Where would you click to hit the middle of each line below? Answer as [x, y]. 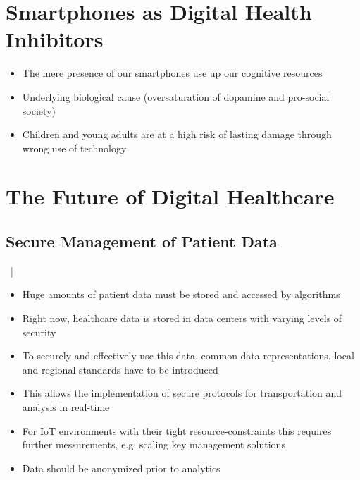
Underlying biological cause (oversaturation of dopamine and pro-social [176, 96]
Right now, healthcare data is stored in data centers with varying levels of [182, 318]
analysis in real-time [66, 407]
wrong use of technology [74, 148]
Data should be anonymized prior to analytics [121, 468]
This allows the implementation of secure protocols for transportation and [182, 393]
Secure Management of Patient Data [142, 241]
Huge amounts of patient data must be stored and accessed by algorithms [181, 294]
